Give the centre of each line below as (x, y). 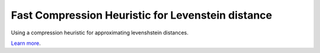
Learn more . (26, 43)
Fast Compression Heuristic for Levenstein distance (142, 15)
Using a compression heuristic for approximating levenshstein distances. (100, 33)
